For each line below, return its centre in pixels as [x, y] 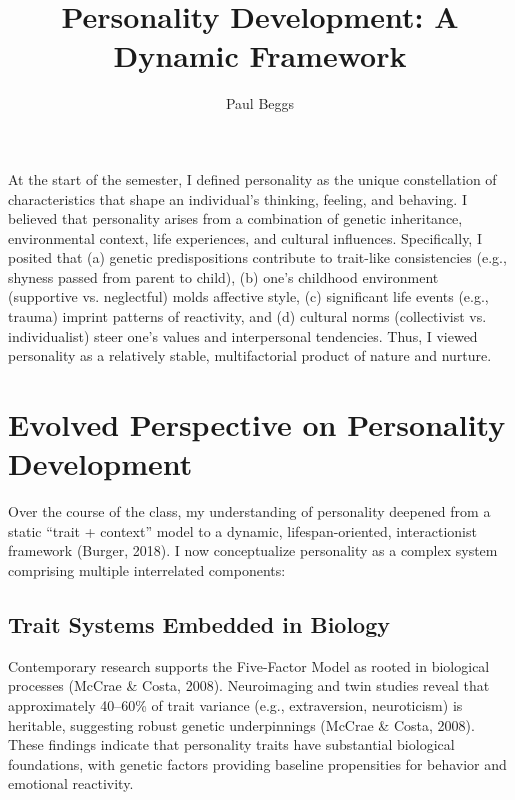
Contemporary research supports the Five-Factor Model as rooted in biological [249, 665]
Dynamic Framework [260, 55]
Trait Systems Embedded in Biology [199, 623]
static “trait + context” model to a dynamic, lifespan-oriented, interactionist [242, 530]
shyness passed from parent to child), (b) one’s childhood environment [223, 276]
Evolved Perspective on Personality [257, 424]
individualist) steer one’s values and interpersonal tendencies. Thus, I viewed [243, 335]
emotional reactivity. [71, 783]
